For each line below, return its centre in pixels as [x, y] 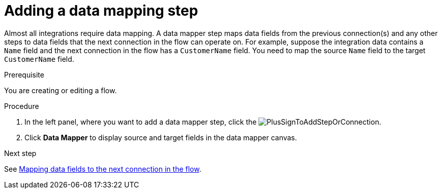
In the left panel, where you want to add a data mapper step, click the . [203, 122]
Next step [20, 153]
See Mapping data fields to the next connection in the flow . [103, 169]
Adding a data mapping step [101, 11]
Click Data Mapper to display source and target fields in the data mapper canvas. [161, 137]
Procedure [22, 106]
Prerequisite [24, 74]
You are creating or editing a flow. [61, 90]
